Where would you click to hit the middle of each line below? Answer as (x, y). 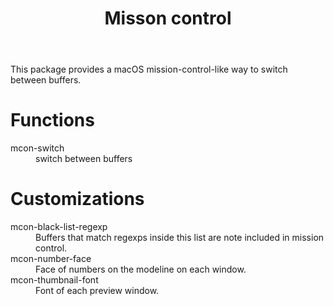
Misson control (168, 18)
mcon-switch (37, 148)
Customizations (77, 199)
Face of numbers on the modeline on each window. (141, 269)
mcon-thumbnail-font (54, 280)
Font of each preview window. (97, 291)
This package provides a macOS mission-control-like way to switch (149, 69)
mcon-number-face (51, 259)
